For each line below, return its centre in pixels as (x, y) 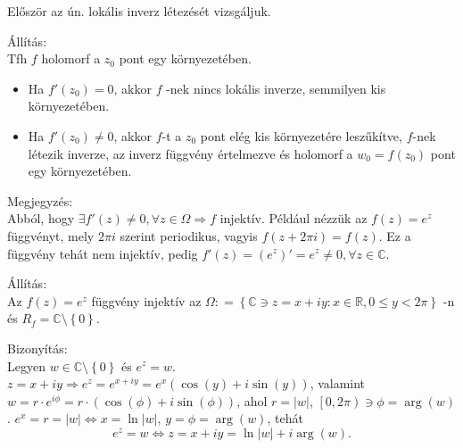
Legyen (26, 365)
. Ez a (395, 235)
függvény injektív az (146, 300)
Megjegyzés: (40, 200)
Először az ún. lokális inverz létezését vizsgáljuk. (139, 11)
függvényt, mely (51, 235)
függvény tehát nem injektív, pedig (103, 253)
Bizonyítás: (37, 348)
